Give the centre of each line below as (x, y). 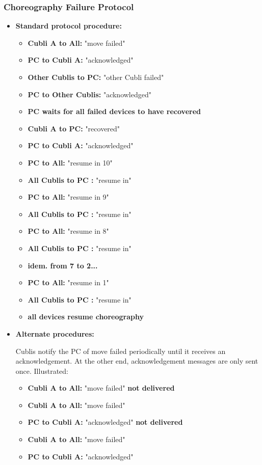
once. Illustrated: (42, 371)
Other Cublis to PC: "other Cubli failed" (96, 77)
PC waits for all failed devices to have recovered (114, 111)
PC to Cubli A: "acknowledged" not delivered (105, 422)
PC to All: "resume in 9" (68, 197)
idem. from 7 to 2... (63, 265)
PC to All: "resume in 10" (70, 162)
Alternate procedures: (55, 333)
